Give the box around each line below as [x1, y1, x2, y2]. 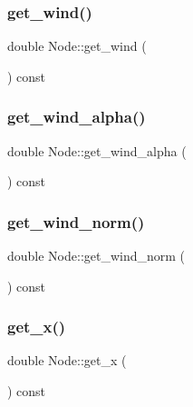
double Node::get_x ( [7, 351, 127, 370]
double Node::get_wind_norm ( [7, 246, 186, 265]
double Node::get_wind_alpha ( [7, 141, 187, 160]
